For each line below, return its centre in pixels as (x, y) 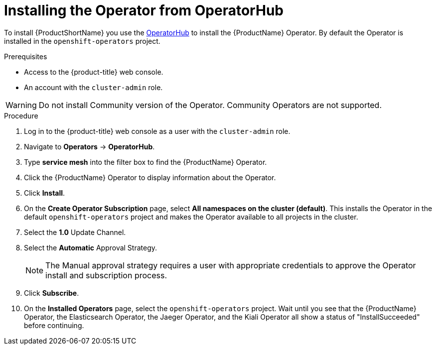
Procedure (21, 116)
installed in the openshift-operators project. (82, 41)
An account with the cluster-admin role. (93, 87)
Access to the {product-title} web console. (94, 72)
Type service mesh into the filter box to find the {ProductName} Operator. (145, 162)
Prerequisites (26, 56)
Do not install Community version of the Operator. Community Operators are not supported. (210, 105)
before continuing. (54, 325)
